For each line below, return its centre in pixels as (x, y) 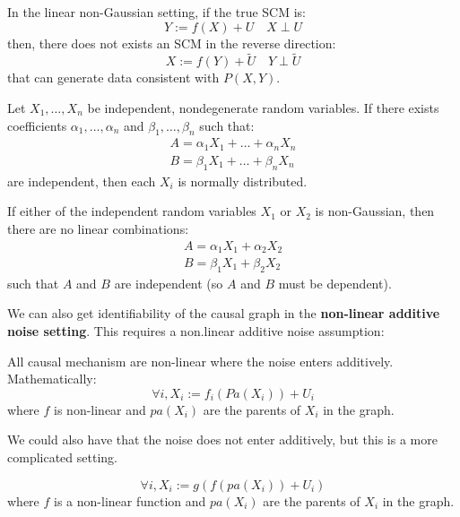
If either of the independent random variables (132, 211)
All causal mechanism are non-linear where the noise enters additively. (200, 361)
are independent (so (169, 283)
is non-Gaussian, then (375, 211)
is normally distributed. (243, 181)
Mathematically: (52, 379)
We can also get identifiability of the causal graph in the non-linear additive (224, 313)
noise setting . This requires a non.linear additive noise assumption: (196, 330)
